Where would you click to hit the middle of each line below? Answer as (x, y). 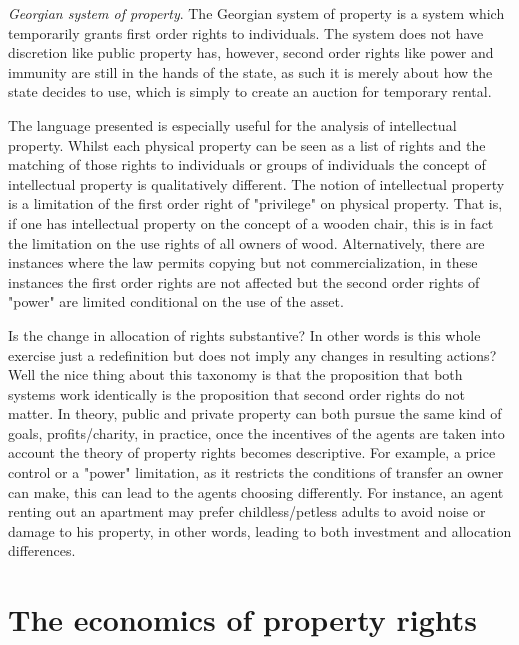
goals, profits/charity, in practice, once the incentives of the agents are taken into (256, 432)
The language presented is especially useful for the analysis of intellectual (232, 124)
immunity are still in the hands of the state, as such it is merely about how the (250, 71)
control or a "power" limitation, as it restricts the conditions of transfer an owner (256, 472)
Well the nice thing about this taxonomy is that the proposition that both (235, 374)
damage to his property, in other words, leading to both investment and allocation (260, 530)
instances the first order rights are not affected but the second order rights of (244, 281)
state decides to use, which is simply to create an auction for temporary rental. (250, 91)
